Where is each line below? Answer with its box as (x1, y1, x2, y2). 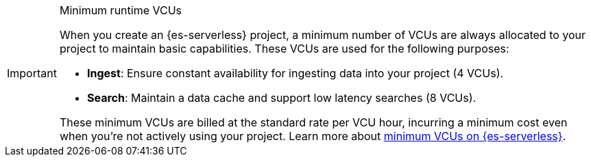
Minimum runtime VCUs (59, 3, 182, 17)
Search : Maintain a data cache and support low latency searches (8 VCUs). (86, 91, 477, 105)
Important (7, 66, 57, 80)
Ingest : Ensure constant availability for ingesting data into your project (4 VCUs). (86, 66, 504, 80)
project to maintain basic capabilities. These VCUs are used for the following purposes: (59, 42, 509, 55)
